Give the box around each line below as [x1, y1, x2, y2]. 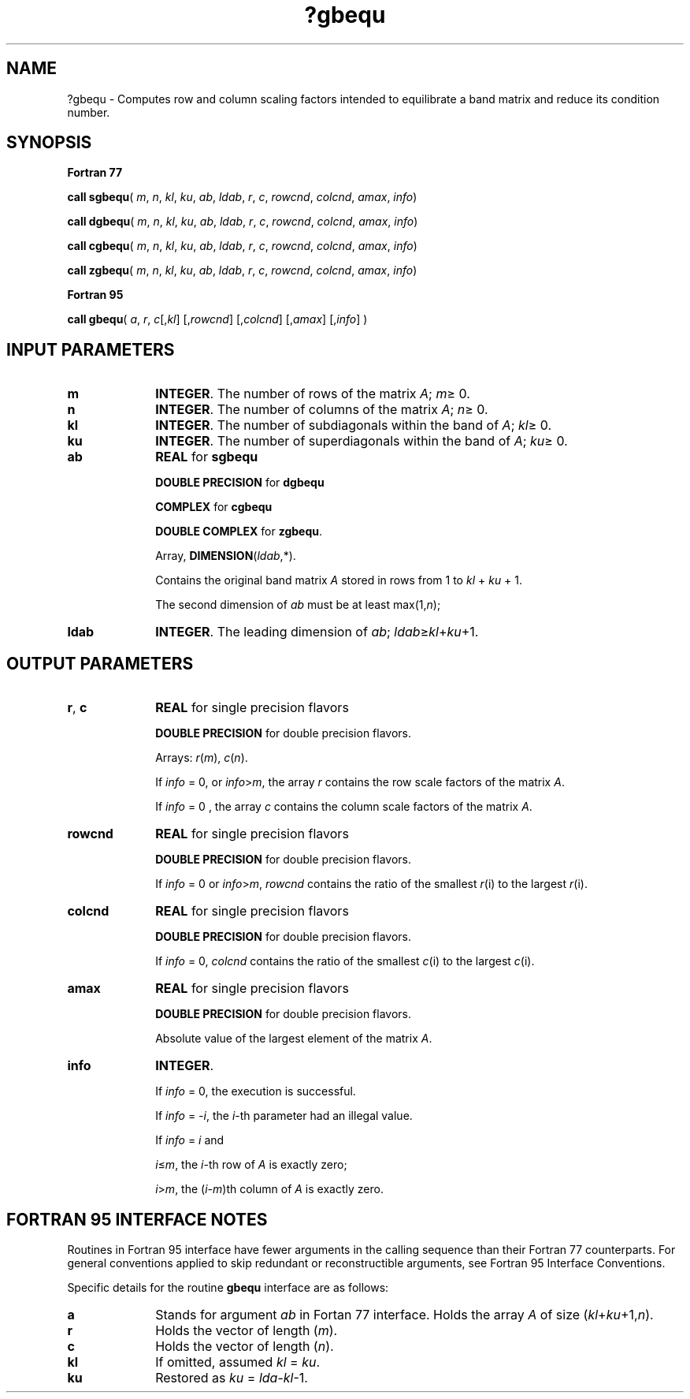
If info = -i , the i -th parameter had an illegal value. [155, 1109, 413, 1123]
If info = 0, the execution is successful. [155, 1084, 356, 1099]
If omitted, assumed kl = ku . [155, 1353, 321, 1370]
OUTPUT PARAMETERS [6, 653, 194, 673]
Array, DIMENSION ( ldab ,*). [155, 549, 296, 563]
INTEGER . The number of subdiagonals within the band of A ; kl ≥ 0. [155, 417, 552, 434]
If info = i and [155, 1133, 224, 1147]
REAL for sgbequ [155, 449, 258, 465]
